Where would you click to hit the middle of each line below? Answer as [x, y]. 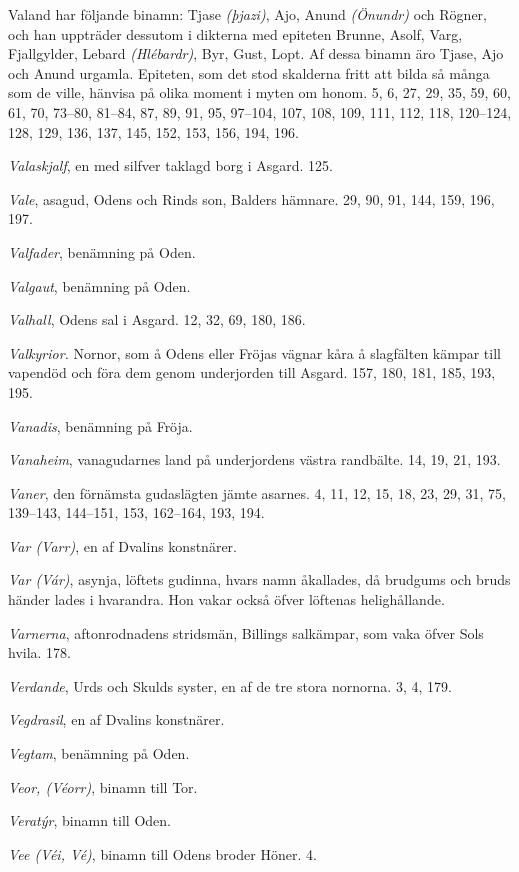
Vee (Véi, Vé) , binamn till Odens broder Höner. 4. [162, 853]
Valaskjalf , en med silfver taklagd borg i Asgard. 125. [170, 165]
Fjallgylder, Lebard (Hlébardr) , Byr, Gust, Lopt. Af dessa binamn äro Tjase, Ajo [256, 53]
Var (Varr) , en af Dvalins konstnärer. [122, 545]
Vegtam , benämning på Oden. [99, 753]
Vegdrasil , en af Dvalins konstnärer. [116, 719]
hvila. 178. [40, 652]
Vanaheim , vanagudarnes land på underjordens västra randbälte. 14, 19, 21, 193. [254, 459]
